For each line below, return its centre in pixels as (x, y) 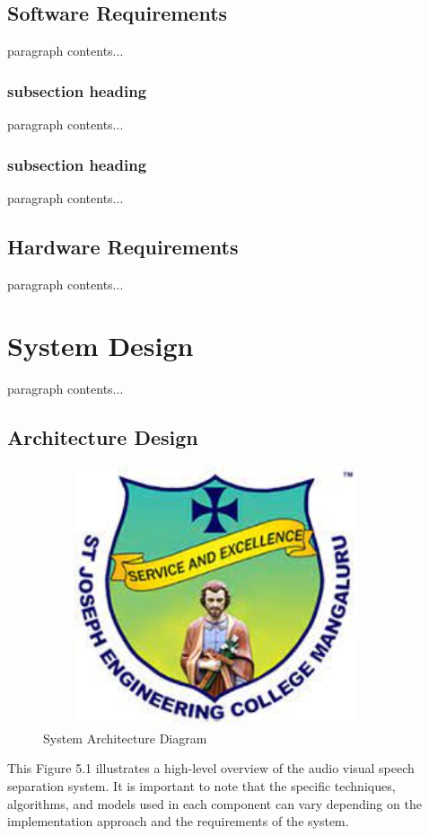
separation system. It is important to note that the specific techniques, (201, 785)
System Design (101, 346)
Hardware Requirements (123, 246)
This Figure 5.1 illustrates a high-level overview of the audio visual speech (211, 768)
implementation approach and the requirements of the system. (178, 821)
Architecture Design (103, 437)
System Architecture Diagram (125, 738)
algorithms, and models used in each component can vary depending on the (214, 803)
